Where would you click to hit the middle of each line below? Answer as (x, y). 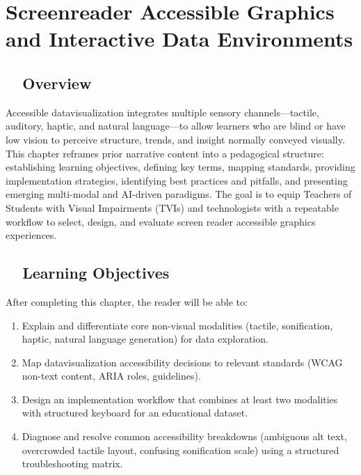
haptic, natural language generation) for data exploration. (145, 339)
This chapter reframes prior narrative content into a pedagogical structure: (165, 153)
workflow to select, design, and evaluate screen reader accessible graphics (161, 221)
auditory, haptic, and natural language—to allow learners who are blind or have (176, 126)
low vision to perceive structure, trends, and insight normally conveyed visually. (175, 139)
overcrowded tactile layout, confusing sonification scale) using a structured (180, 450)
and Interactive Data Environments (179, 39)
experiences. (31, 235)
